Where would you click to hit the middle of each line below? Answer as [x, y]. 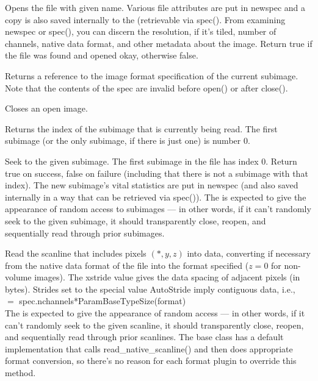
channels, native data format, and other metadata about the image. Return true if [159, 43]
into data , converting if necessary [249, 253]
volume [18, 277]
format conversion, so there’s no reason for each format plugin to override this [151, 361]
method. [20, 373]
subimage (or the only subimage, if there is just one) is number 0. [128, 141]
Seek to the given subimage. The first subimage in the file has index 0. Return [151, 161]
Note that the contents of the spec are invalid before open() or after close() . [146, 87]
